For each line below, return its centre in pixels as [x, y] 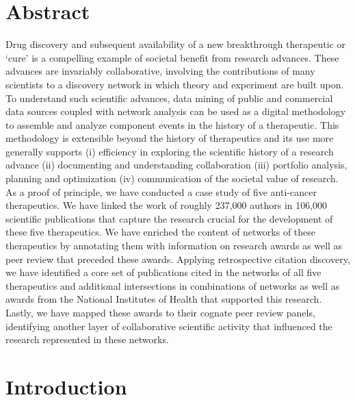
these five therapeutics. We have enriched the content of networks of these [161, 232]
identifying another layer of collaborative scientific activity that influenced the [169, 326]
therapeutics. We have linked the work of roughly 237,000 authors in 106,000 [167, 205]
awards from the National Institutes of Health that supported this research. [164, 299]
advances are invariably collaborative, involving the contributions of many [160, 71]
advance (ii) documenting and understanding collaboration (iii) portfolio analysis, [176, 165]
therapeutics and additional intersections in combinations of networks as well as [173, 285]
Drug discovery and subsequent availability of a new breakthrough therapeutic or [175, 44]
